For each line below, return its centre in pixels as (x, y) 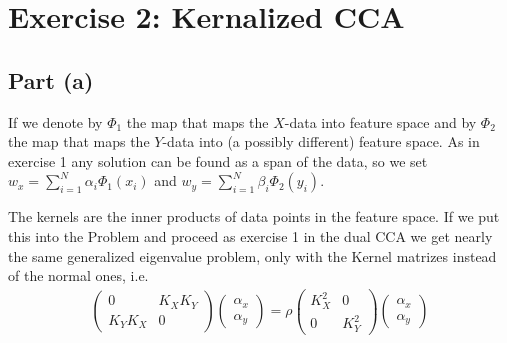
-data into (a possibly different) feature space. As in (321, 141)
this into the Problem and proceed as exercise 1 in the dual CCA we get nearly (250, 235)
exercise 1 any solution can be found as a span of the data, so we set (218, 160)
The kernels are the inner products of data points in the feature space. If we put (254, 216)
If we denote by (55, 121)
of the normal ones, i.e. (78, 275)
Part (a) (51, 79)
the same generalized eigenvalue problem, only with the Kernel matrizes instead (252, 255)
